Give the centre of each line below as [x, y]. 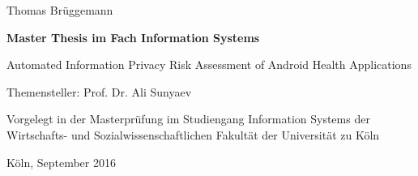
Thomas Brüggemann [60, 10]
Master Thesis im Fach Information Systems [133, 37]
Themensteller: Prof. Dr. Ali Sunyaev [99, 91]
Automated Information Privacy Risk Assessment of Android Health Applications [209, 64]
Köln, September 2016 [61, 162]
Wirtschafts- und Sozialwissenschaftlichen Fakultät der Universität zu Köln [193, 134]
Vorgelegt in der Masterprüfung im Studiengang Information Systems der [188, 119]
